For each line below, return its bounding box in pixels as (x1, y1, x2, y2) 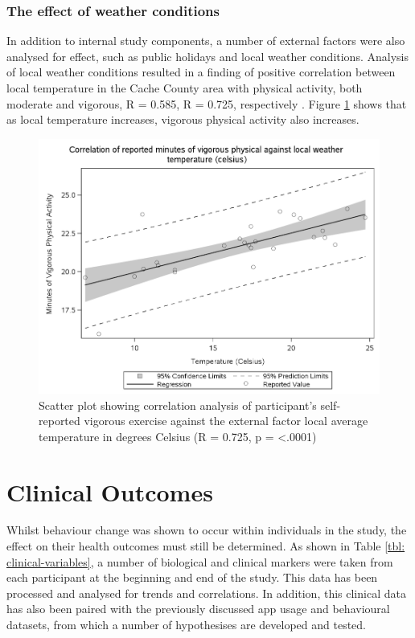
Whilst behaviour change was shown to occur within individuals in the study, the (6, 521, 407, 538)
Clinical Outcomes (6, 475, 213, 508)
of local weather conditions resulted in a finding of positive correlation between (6, 63, 396, 80)
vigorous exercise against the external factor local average (84, 412, 368, 429)
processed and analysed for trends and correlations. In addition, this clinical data (6, 584, 406, 601)
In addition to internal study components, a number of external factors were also (6, 32, 405, 49)
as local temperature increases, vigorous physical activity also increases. (6, 111, 360, 128)
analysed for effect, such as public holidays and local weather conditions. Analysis (6, 47, 409, 64)
